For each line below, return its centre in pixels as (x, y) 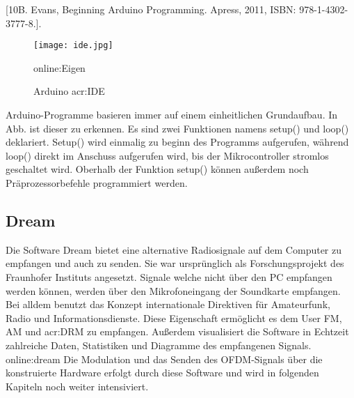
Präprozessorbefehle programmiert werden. (97, 183)
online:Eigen (59, 67)
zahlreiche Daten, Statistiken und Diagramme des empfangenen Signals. (159, 345)
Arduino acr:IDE (69, 91)
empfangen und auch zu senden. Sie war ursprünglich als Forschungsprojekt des (175, 263)
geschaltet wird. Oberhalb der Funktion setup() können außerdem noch (157, 169)
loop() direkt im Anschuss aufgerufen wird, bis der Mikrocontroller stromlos (167, 155)
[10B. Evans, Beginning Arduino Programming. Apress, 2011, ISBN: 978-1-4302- (177, 9)
